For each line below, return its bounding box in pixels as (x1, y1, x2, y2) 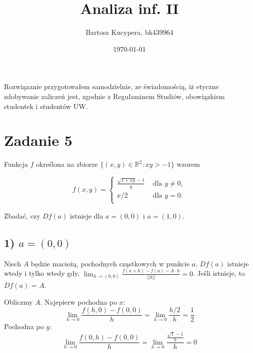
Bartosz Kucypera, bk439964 (85, 27, 174, 37)
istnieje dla (70, 210, 103, 221)
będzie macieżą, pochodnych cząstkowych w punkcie (31, 258, 190, 268)
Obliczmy (4, 296, 33, 307)
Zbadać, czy (4, 210, 40, 221)
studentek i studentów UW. (4, 101, 88, 111)
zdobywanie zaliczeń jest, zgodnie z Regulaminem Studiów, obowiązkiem (4, 91, 225, 101)
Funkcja (4, 159, 28, 169)
